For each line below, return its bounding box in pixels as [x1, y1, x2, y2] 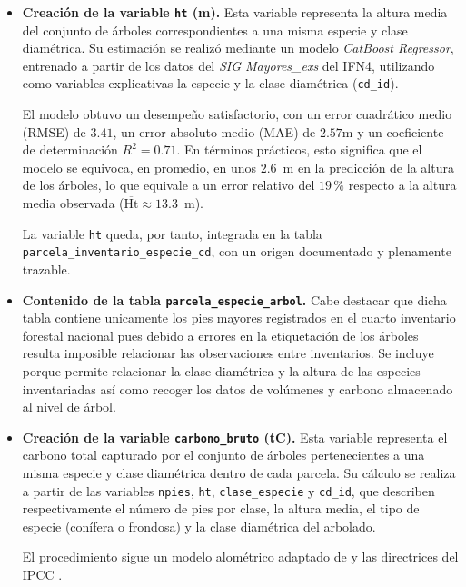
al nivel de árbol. [22, 397, 116, 416]
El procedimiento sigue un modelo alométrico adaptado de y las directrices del [22, 547, 459, 566]
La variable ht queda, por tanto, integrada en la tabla [22, 224, 322, 243]
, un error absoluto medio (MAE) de [113, 122, 316, 141]
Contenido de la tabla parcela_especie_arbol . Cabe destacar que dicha [22, 290, 447, 309]
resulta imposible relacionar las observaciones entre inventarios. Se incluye [22, 343, 434, 363]
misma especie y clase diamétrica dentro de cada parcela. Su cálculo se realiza [22, 463, 456, 483]
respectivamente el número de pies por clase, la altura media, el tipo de [22, 499, 420, 518]
